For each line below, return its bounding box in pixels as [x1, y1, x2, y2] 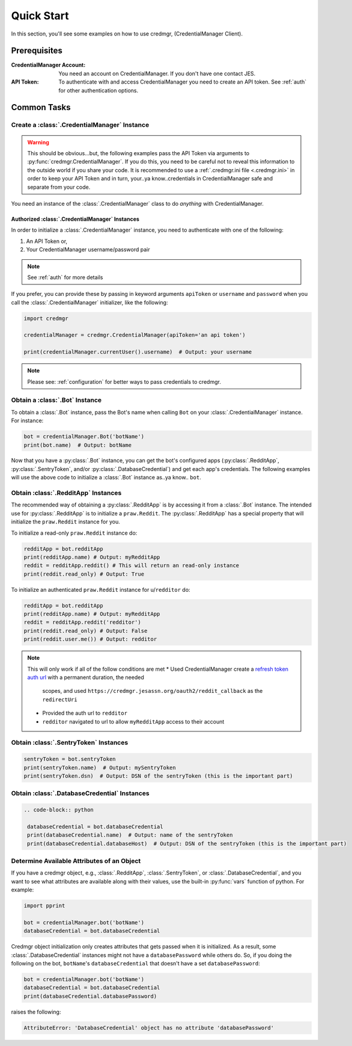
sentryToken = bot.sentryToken [23, 755, 117, 763]
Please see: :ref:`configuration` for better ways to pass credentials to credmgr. [27, 378, 222, 385]
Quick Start [11, 9, 69, 22]
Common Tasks [11, 102, 71, 112]
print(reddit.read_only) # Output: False [23, 627, 148, 634]
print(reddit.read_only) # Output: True [23, 570, 144, 577]
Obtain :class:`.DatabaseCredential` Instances [11, 789, 150, 798]
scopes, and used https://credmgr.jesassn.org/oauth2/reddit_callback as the [42, 688, 263, 695]
